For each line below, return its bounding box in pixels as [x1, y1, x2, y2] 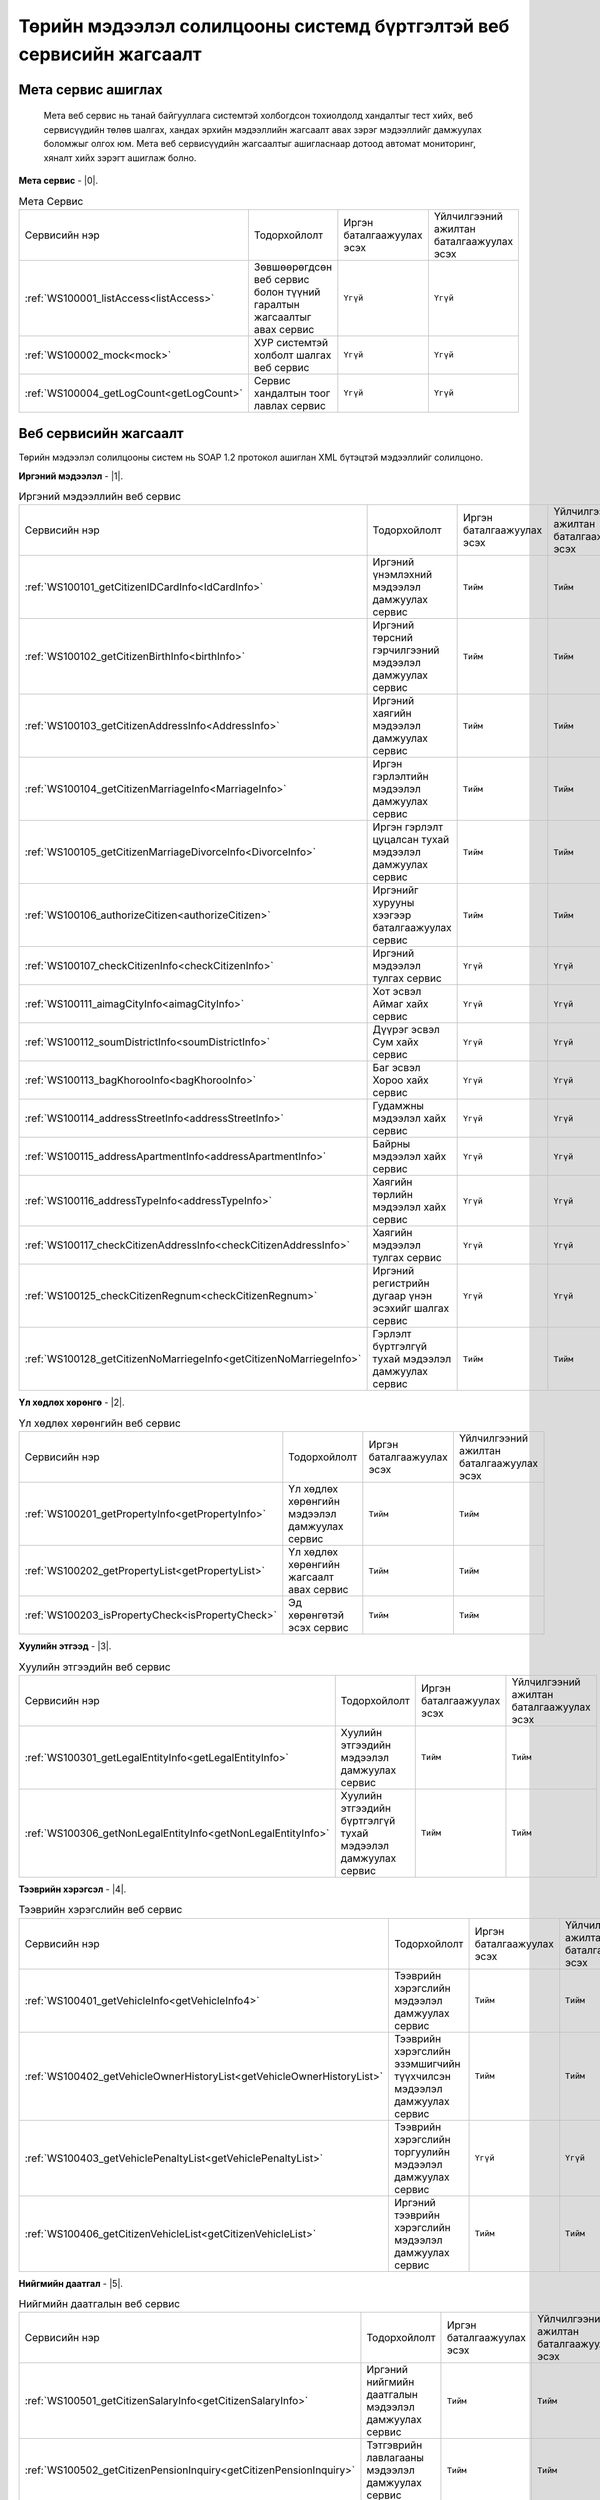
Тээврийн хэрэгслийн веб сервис [18, 1903, 183, 1917]
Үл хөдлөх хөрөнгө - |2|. [18, 1396, 125, 1409]
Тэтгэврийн [366, 2438, 423, 2452]
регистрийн [372, 1276, 430, 1290]
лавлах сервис [253, 398, 327, 412]
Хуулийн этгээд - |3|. [18, 1640, 112, 1652]
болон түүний [253, 285, 321, 299]
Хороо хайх [372, 1073, 429, 1087]
